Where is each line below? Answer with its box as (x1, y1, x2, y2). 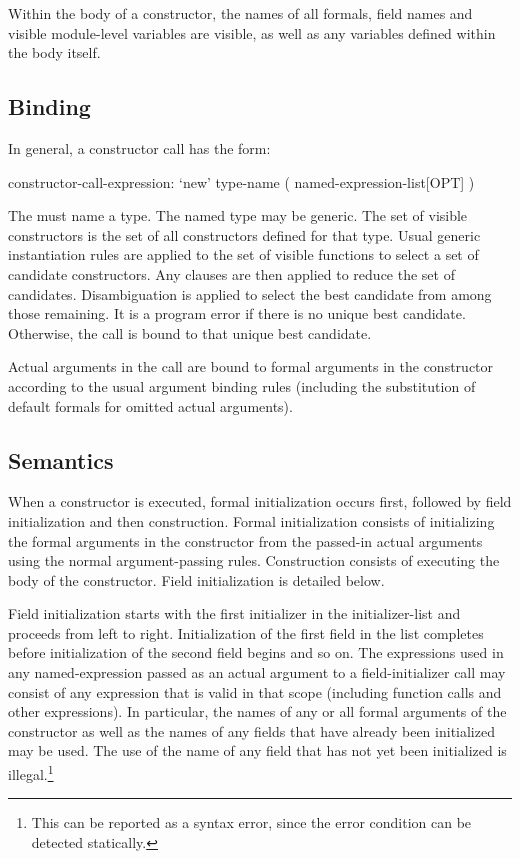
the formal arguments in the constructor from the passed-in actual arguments (8, 530, 483, 551)
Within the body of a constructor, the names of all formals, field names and (8, 3, 473, 23)
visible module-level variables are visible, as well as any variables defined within (8, 22, 496, 43)
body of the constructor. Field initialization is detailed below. (8, 569, 385, 590)
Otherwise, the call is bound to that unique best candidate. (8, 322, 372, 343)
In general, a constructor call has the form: (8, 137, 271, 158)
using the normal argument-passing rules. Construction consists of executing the (8, 550, 500, 571)
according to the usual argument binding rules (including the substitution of (8, 375, 476, 396)
